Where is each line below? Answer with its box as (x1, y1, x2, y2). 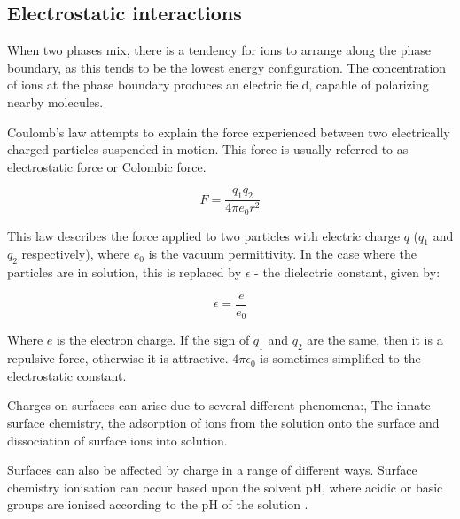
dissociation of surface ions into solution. (7, 430, 228, 449)
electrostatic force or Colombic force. (7, 157, 207, 175)
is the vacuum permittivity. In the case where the (148, 244, 417, 263)
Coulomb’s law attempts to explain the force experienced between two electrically (7, 122, 450, 141)
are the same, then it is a (307, 330, 443, 349)
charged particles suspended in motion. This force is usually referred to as (7, 140, 409, 159)
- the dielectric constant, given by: (254, 263, 441, 282)
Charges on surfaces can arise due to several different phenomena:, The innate (7, 396, 431, 414)
